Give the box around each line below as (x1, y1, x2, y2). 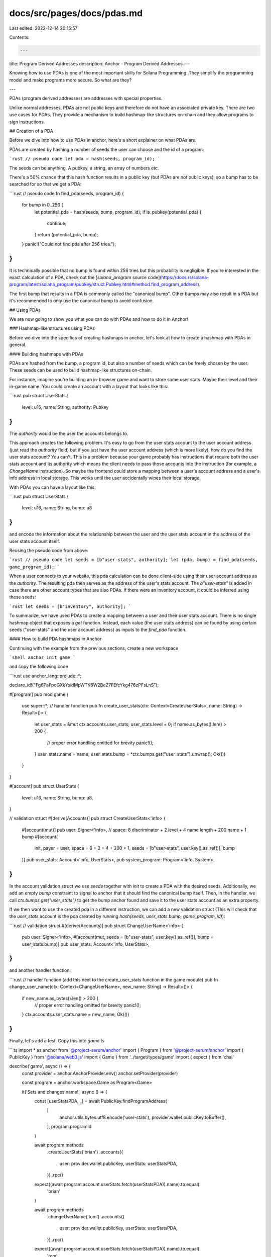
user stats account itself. (9, 538, 60, 544)
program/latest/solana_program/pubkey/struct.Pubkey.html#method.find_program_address (9, 282, 198, 288)
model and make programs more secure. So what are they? (9, 77, 132, 83)
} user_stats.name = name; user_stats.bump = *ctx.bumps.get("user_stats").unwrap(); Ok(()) (34, 751, 226, 757)
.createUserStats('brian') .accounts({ (47, 1149, 123, 1155)
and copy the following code (9, 664, 68, 670)
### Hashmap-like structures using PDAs (9, 325, 95, 331)
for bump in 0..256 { (22, 202, 64, 208)
